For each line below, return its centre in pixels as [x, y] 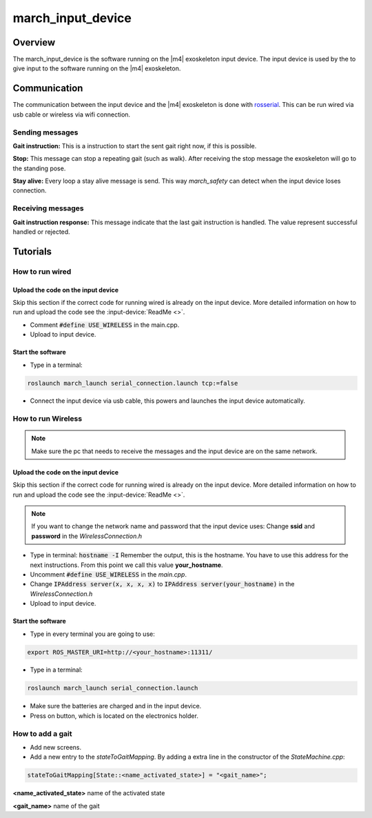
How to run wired [42, 271]
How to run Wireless [48, 419]
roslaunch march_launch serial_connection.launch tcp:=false [133, 383]
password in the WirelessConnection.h [87, 536]
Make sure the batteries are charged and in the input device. [116, 706]
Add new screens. [56, 747]
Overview [34, 42]
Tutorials [32, 251]
